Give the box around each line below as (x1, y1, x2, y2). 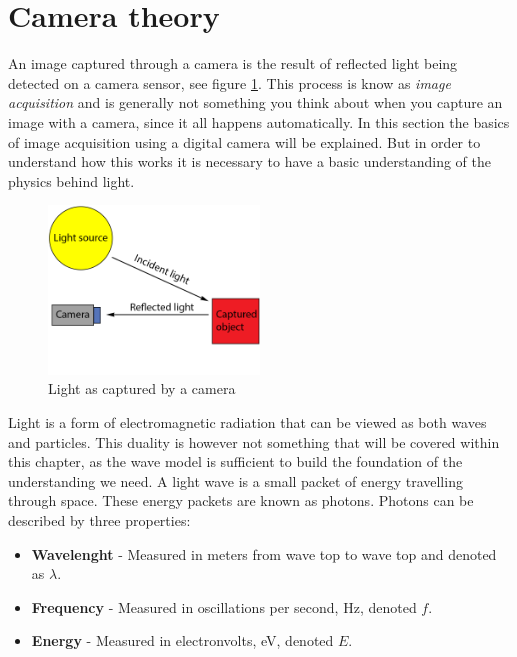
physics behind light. (8, 170, 135, 191)
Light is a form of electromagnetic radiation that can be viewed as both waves (8, 412, 487, 433)
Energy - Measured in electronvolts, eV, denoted (31, 630, 334, 651)
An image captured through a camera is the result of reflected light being (8, 53, 458, 74)
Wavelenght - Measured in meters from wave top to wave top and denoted (31, 543, 497, 564)
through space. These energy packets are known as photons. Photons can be (8, 490, 474, 511)
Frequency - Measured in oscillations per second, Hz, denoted (31, 596, 417, 617)
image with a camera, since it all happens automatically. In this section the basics (8, 111, 510, 132)
